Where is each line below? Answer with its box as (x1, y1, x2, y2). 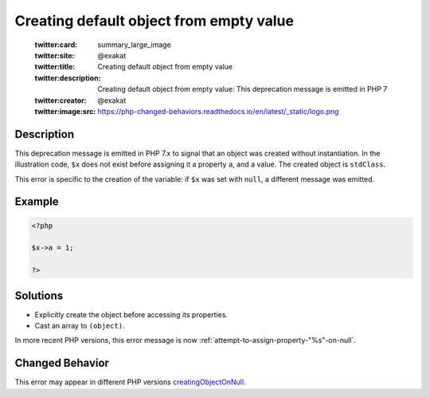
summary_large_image (97, 40, 171, 49)
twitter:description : (34, 73, 101, 83)
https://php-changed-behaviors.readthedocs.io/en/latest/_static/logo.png (97, 106, 339, 116)
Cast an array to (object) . (34, 321, 125, 331)
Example (14, 195, 59, 209)
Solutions (14, 289, 64, 302)
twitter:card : (34, 40, 78, 49)
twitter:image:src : (34, 106, 96, 116)
